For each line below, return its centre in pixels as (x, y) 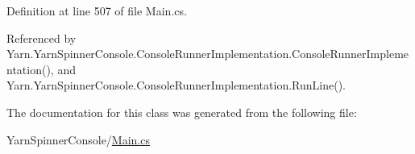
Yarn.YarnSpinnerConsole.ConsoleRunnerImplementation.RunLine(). (176, 85)
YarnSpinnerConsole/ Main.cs (78, 139)
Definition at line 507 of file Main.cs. (97, 10)
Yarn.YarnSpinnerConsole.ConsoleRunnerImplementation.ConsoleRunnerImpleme (208, 54)
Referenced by (41, 37)
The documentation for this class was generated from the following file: (182, 112)
